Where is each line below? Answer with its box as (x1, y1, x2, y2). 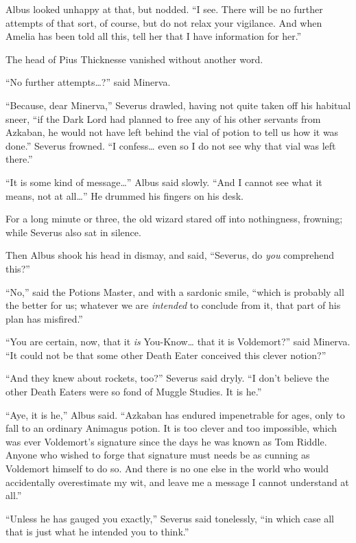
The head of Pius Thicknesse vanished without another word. (5, 51, 263, 66)
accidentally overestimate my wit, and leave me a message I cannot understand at (5, 474, 349, 489)
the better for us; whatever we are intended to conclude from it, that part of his (5, 298, 341, 312)
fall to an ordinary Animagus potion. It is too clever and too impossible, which (5, 421, 337, 435)
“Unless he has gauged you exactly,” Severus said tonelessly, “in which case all (5, 511, 334, 525)
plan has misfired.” (5, 311, 83, 325)
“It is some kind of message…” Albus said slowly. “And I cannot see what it (5, 174, 322, 189)
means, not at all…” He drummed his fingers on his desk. (5, 188, 244, 203)
